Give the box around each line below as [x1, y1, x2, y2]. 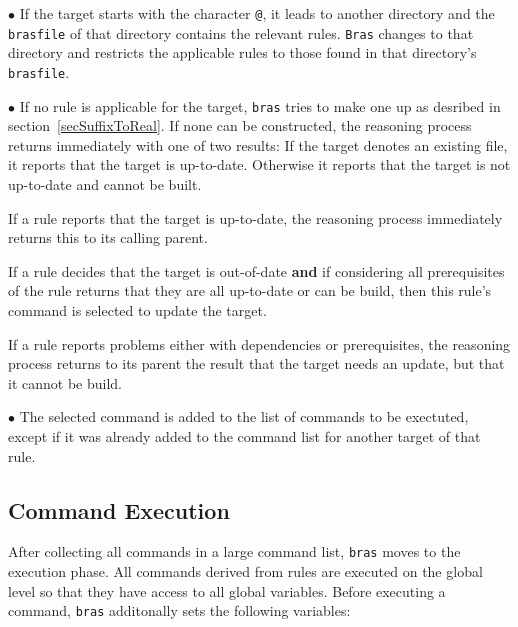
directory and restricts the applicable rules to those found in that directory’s [8, 42, 477, 63]
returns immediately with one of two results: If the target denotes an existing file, [8, 134, 508, 155]
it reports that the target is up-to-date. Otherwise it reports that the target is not [8, 154, 511, 175]
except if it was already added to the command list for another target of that [8, 425, 481, 446]
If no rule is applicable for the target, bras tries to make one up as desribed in [19, 95, 501, 116]
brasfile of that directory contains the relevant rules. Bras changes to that [8, 22, 474, 43]
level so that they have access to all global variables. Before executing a [8, 580, 446, 601]
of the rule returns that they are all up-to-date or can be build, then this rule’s [8, 280, 492, 301]
